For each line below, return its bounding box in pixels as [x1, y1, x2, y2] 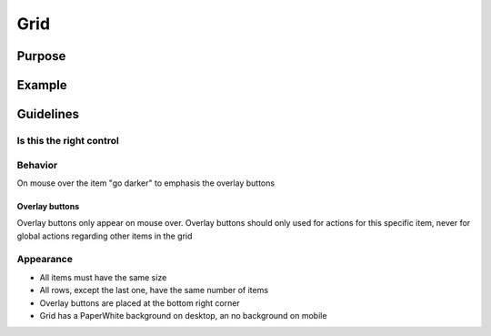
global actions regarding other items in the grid [16, 230, 193, 241]
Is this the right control [16, 134, 120, 147]
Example [16, 77, 67, 93]
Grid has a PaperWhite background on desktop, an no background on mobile [39, 311, 327, 321]
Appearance [16, 253, 73, 266]
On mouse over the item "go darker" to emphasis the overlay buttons [16, 178, 276, 188]
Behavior [16, 158, 58, 171]
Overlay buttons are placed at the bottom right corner [39, 297, 240, 309]
